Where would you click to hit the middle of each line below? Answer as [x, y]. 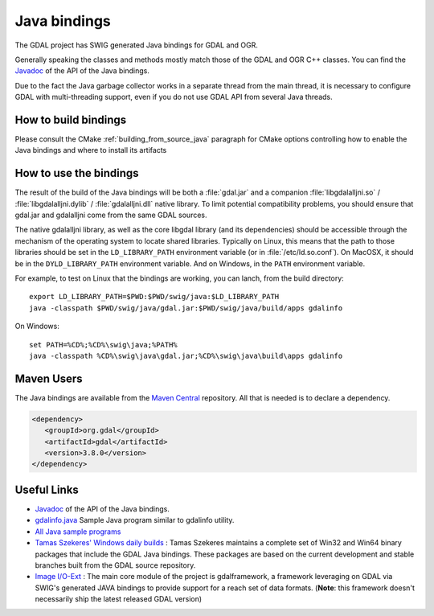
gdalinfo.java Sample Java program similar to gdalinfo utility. [135, 520]
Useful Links [47, 489]
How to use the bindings [77, 173]
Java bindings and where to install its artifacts [91, 150]
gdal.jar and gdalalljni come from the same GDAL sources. [111, 215]
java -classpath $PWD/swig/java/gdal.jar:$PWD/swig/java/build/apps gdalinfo [186, 308]
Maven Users [49, 378]
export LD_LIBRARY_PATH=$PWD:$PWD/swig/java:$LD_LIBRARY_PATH [154, 297]
